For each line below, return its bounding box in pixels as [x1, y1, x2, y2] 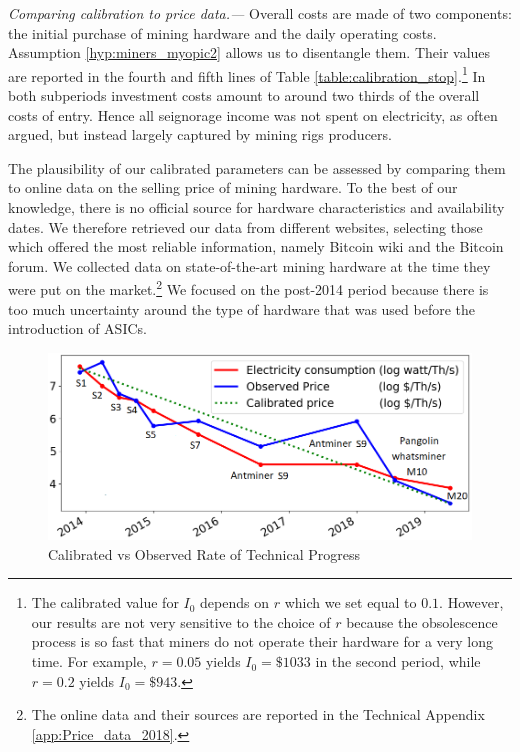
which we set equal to [284, 592, 417, 613]
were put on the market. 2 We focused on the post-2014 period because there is [8, 276, 489, 300]
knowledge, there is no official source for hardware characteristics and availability [8, 197, 505, 217]
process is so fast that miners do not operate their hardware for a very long [31, 631, 493, 652]
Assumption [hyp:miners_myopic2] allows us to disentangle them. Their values [8, 42, 491, 63]
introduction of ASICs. [8, 318, 147, 339]
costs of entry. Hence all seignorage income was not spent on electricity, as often [8, 104, 498, 125]
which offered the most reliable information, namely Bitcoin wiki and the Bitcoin [8, 236, 504, 257]
